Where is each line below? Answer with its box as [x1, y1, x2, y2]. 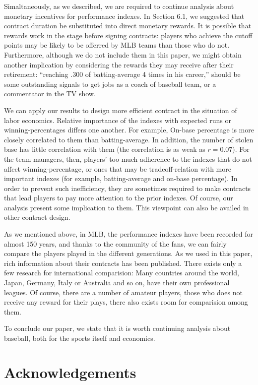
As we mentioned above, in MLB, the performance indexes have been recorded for [4, 229, 253, 239]
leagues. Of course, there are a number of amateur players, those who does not [4, 287, 243, 297]
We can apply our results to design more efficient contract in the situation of [4, 105, 237, 115]
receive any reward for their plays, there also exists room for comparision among [4, 297, 248, 307]
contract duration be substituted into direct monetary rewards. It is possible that [4, 20, 252, 31]
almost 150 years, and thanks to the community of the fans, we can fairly [4, 238, 227, 249]
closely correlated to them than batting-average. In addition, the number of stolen [4, 134, 254, 144]
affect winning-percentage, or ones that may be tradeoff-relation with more [4, 163, 231, 174]
